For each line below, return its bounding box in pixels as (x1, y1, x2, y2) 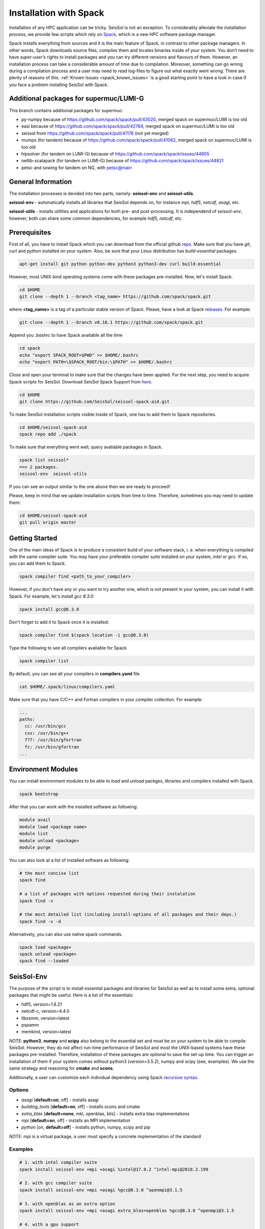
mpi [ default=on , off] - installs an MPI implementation (21, 1117, 131, 1123)
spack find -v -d (19, 918, 61, 924)
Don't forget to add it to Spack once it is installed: (9, 619, 109, 625)
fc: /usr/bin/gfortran (25, 744, 79, 750)
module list (19, 831, 49, 837)
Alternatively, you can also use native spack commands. (9, 931, 123, 937)
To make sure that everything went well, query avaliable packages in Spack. (9, 444, 163, 450)
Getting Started (9, 534, 57, 542)
